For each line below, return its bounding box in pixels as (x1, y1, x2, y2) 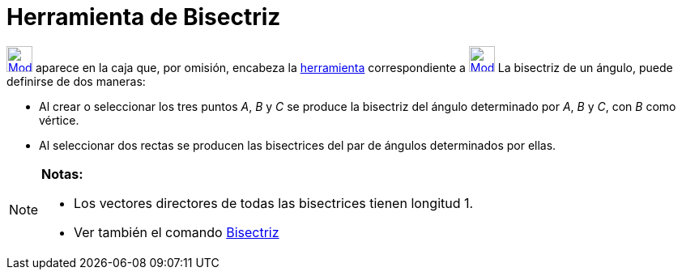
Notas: (41, 165, 83, 182)
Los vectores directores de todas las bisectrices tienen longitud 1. (74, 194, 474, 211)
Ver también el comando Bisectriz (74, 223, 279, 240)
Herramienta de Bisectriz (6, 3, 281, 31)
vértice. (39, 113, 79, 127)
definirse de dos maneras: (6, 74, 146, 88)
